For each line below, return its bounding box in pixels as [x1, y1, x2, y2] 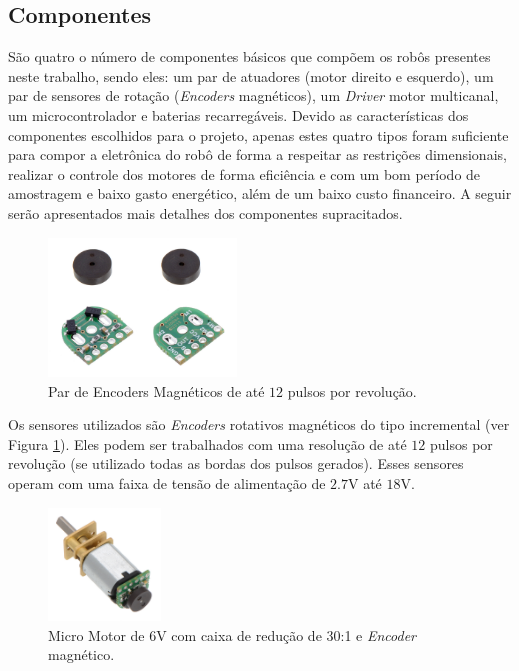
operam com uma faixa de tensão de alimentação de [8, 473, 326, 494]
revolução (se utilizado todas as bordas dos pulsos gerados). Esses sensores [8, 453, 464, 474]
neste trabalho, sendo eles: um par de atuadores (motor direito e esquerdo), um [8, 65, 494, 86]
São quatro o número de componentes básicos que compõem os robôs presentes [8, 46, 491, 67]
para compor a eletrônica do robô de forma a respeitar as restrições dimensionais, [8, 144, 507, 165]
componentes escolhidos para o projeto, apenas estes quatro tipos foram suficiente [8, 124, 509, 145]
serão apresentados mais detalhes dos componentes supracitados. [8, 202, 403, 223]
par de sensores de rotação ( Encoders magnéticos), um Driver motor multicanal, [8, 85, 499, 106]
